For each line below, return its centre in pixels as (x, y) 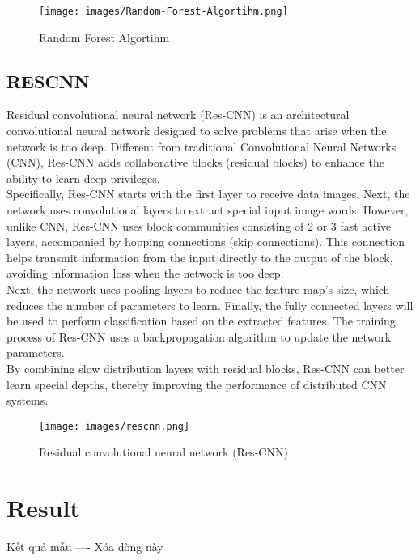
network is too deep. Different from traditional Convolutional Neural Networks (202, 146)
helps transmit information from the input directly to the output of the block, (200, 257)
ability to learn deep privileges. (83, 178)
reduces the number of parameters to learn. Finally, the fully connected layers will (210, 305)
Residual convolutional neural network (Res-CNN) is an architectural (178, 115)
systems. (28, 400)
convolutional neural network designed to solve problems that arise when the (197, 131)
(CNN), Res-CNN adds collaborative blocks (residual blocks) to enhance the (195, 162)
